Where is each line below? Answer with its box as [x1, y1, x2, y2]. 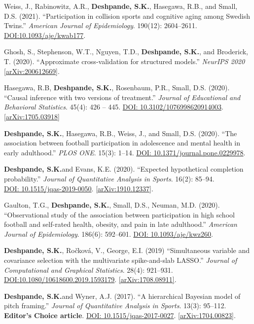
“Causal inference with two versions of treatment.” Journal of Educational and [4, 92, 241, 102]
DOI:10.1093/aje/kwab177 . [4, 30, 86, 40]
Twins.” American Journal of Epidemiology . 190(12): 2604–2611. [4, 20, 197, 31]
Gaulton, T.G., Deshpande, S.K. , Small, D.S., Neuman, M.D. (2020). [4, 200, 220, 210]
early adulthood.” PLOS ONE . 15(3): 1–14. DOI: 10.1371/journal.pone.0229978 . [4, 147, 246, 157]
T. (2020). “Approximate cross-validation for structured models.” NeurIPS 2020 [4, 56, 245, 66]
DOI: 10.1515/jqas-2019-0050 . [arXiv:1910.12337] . [4, 183, 153, 193]
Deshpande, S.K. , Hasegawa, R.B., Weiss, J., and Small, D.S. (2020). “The [4, 128, 237, 138]
